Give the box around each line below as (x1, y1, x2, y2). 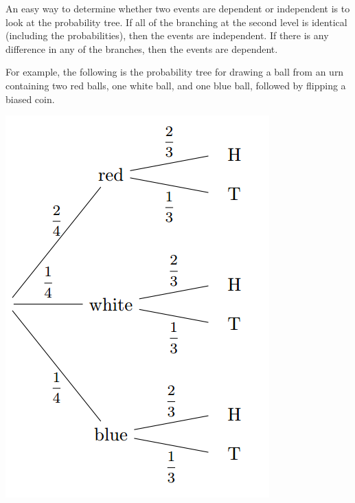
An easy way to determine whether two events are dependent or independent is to (5, 1, 350, 15)
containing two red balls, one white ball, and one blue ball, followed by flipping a (5, 78, 346, 92)
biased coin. (5, 91, 55, 106)
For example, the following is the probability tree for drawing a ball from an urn (5, 65, 344, 79)
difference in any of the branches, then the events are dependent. (5, 41, 278, 56)
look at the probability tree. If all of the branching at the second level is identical (5, 14, 347, 29)
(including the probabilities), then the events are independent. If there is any (5, 28, 329, 43)
